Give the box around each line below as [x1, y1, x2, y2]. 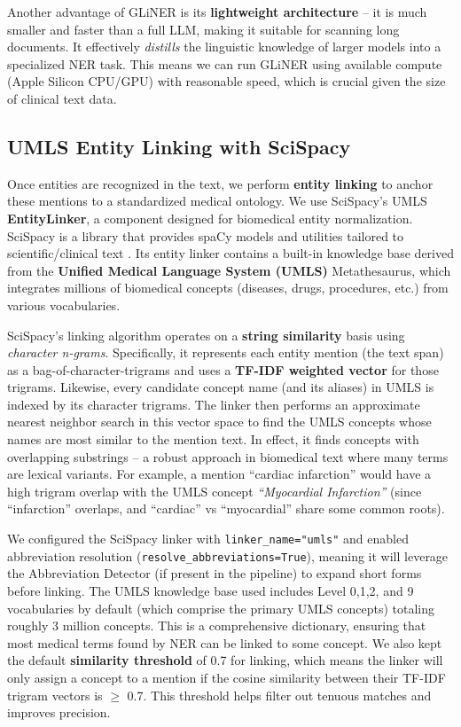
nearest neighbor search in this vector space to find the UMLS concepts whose [7, 412, 432, 431]
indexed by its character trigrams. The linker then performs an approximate [7, 395, 420, 413]
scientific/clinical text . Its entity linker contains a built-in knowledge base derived [7, 244, 454, 262]
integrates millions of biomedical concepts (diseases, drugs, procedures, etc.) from [7, 278, 449, 297]
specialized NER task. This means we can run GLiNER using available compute [7, 54, 442, 73]
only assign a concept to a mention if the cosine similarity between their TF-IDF [7, 668, 446, 686]
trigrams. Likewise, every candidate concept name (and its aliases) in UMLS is [7, 378, 434, 396]
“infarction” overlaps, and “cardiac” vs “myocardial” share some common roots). [7, 499, 445, 518]
